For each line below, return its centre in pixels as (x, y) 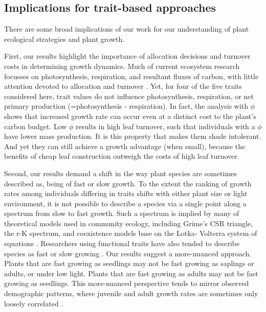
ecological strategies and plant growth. (64, 39)
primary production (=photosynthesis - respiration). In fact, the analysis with (126, 106)
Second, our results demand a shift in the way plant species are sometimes (120, 173)
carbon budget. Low (36, 126)
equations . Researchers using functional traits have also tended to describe (122, 243)
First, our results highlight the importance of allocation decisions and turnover (127, 56)
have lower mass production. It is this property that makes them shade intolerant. (133, 136)
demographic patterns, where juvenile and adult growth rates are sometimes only (131, 293)
